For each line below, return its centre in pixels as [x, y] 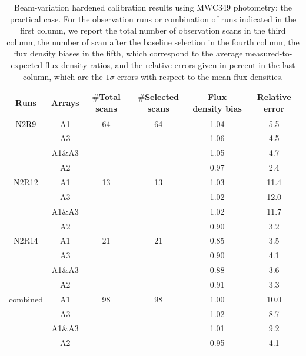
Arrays [65, 102]
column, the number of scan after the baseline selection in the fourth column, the [153, 41]
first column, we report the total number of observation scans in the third [153, 30]
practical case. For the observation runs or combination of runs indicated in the [153, 19]
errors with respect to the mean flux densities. [200, 76]
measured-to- [269, 53]
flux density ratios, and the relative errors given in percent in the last [170, 64]
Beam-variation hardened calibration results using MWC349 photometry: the [153, 7]
